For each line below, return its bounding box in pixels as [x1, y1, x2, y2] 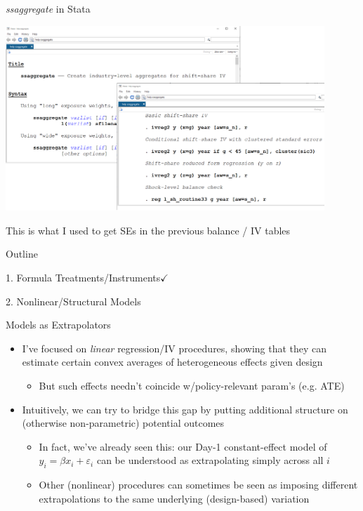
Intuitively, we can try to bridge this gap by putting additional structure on [22, 401, 348, 416]
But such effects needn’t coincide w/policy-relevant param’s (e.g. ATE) [39, 378, 345, 392]
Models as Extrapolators [6, 317, 111, 332]
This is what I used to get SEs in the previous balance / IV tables [6, 223, 291, 237]
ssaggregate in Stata [6, 1, 91, 15]
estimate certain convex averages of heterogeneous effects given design [22, 354, 323, 369]
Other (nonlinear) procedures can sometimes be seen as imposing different [39, 477, 358, 492]
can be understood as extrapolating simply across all [96, 453, 324, 467]
